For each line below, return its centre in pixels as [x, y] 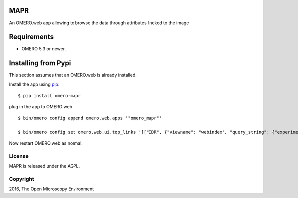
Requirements [32, 37]
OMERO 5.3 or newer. [44, 49]
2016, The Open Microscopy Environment [52, 189]
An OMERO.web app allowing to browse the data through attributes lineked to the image [99, 23]
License [19, 156]
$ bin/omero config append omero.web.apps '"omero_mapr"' [90, 118]
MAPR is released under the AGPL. [45, 166]
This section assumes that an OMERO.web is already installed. [73, 75]
